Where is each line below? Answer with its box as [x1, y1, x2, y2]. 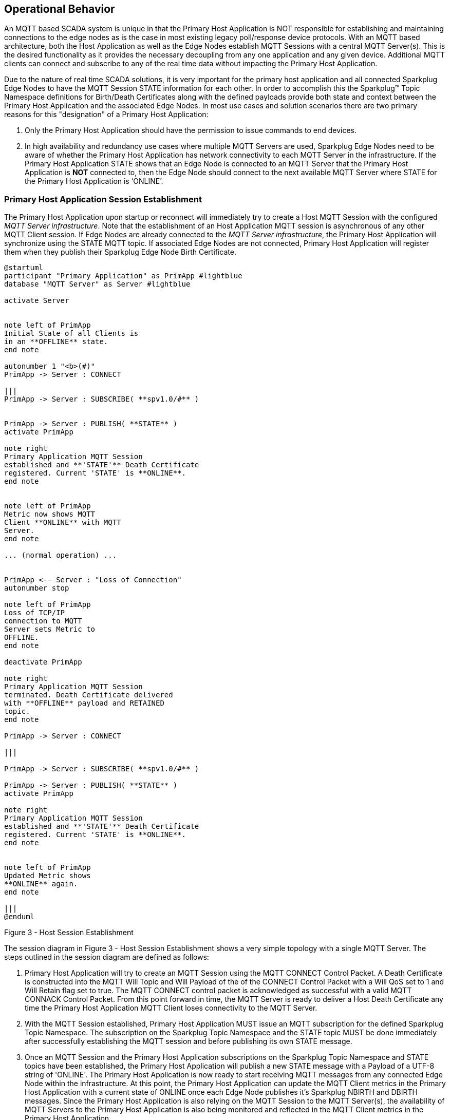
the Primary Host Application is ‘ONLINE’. [25, 177, 163, 186]
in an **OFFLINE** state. [4, 337, 108, 346]
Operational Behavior [4, 3, 115, 15]
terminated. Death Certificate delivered [4, 691, 173, 699]
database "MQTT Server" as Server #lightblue [4, 280, 191, 289]
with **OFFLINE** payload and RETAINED [4, 699, 164, 708]
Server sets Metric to [4, 625, 96, 634]
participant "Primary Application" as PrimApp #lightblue [4, 272, 242, 280]
